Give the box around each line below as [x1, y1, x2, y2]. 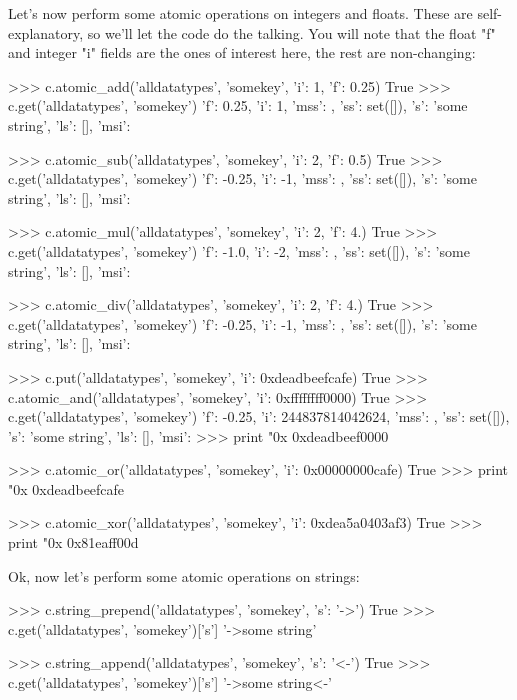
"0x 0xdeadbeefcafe [8, 478, 125, 499]
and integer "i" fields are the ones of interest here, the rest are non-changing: [8, 42, 476, 63]
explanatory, [8, 22, 84, 43]
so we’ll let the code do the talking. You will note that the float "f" [87, 22, 496, 43]
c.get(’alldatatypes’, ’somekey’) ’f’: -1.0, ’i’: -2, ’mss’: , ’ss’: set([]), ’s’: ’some [8, 240, 470, 261]
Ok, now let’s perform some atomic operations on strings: [8, 565, 360, 586]
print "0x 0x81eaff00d [8, 532, 139, 553]
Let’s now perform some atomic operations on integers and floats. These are [8, 3, 473, 23]
